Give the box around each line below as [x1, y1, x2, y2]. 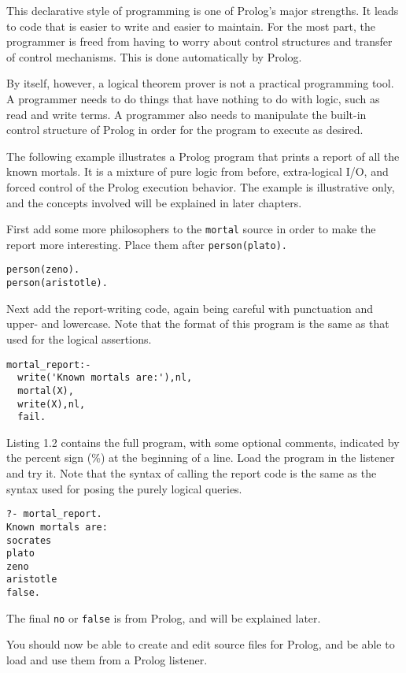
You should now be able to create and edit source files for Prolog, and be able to [6, 636, 395, 653]
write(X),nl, [17, 398, 86, 410]
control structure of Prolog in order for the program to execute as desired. [6, 121, 364, 138]
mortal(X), [17, 385, 74, 396]
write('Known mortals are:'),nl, [17, 372, 193, 384]
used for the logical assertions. [6, 330, 152, 347]
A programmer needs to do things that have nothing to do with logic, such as [6, 90, 380, 106]
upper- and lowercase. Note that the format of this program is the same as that [6, 315, 389, 332]
